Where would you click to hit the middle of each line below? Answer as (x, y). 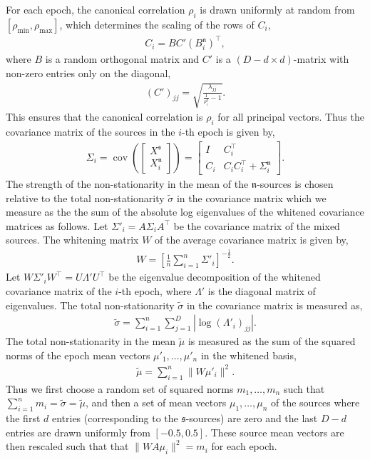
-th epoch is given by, (228, 131)
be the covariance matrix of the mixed (257, 225)
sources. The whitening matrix (72, 240)
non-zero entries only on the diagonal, (88, 72)
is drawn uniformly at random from (277, 9)
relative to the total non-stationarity (85, 197)
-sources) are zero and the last (252, 418)
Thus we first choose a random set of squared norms (120, 388)
